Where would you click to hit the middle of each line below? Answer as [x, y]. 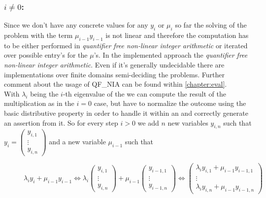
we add [148, 122]
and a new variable [77, 142]
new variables [188, 122]
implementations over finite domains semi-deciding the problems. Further [114, 74]
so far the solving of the [211, 25]
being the [44, 93]
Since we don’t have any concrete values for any [76, 25]
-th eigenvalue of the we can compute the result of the [144, 93]
